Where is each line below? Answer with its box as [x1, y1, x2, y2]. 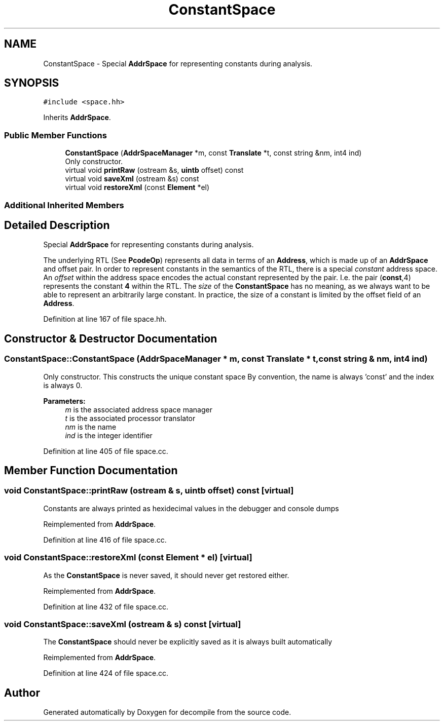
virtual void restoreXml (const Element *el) [65, 183, 210, 192]
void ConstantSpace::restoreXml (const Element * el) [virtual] [4, 552, 252, 563]
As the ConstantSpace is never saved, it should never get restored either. [43, 570, 289, 580]
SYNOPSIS [4, 77, 59, 90]
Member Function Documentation [4, 464, 178, 477]
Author [4, 686, 40, 699]
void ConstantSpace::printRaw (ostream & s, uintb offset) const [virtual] [4, 485, 294, 496]
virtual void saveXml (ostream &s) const [65, 174, 199, 183]
